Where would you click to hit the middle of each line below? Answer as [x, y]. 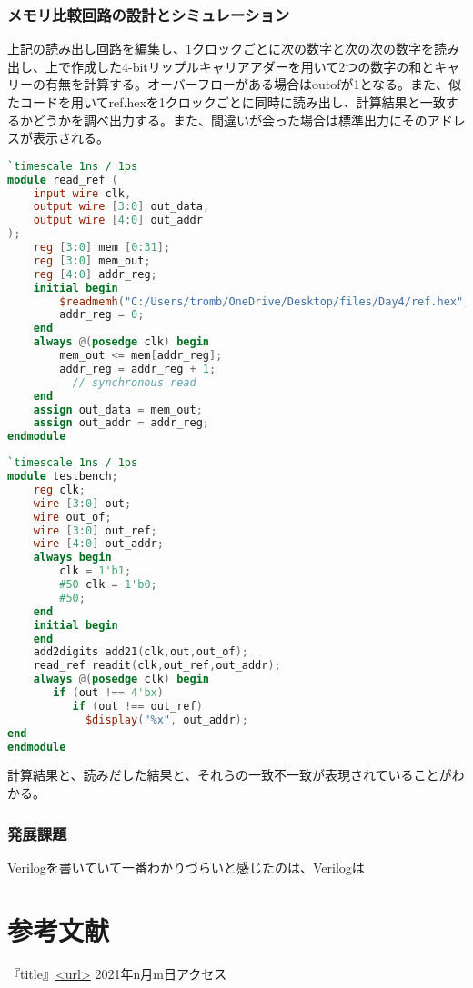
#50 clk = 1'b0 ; [108, 585]
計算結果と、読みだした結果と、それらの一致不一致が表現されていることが [230, 775]
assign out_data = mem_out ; [118, 409]
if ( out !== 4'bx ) [108, 693]
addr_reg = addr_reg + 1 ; [138, 369]
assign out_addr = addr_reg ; [121, 423]
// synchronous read [134, 382]
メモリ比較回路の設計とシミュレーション [149, 14]
